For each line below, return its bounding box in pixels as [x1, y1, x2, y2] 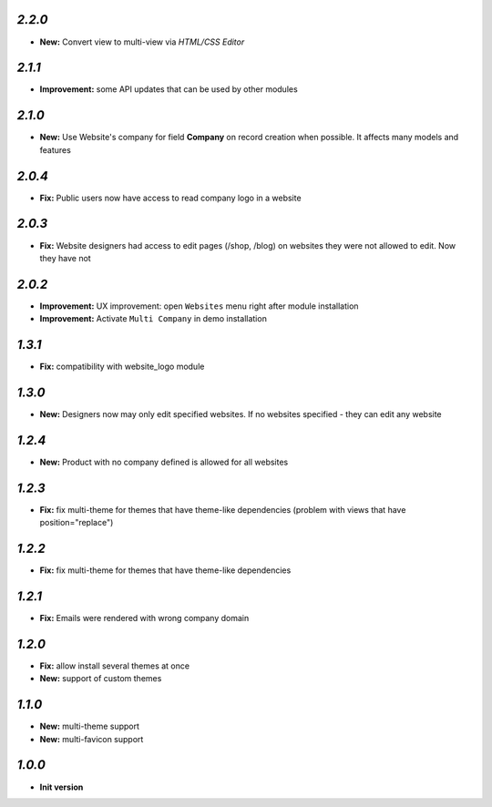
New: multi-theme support [39, 720, 140, 732]
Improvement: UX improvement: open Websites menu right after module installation [39, 301, 359, 312]
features [39, 144, 72, 155]
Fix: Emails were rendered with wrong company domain [39, 613, 250, 624]
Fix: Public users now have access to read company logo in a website [39, 192, 302, 203]
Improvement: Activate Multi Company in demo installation [39, 313, 268, 324]
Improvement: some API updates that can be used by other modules [39, 84, 298, 95]
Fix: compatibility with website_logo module [39, 361, 205, 373]
